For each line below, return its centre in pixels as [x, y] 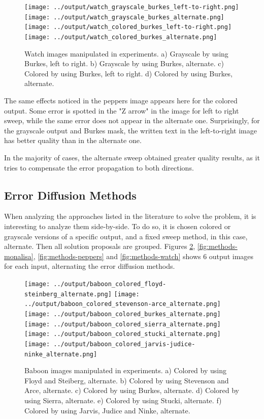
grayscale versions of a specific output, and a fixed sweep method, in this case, [126, 236]
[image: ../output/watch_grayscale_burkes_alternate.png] [124, 17]
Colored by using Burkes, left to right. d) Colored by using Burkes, [129, 73]
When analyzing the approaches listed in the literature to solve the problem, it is [130, 216]
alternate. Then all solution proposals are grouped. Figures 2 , [100, 246]
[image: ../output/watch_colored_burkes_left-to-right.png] [128, 27]
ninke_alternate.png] [61, 354]
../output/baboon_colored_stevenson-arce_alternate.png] [123, 304]
